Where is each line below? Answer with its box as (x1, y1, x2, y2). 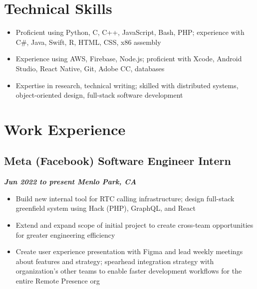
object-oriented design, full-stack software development (15, 90, 183, 100)
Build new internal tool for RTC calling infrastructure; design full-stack (15, 193, 235, 203)
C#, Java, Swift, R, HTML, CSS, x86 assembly (15, 36, 161, 47)
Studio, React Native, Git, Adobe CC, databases (15, 63, 165, 73)
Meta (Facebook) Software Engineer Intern (4, 153, 231, 168)
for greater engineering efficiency (15, 229, 115, 240)
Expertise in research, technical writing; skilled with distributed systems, (15, 80, 239, 90)
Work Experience (4, 119, 126, 139)
